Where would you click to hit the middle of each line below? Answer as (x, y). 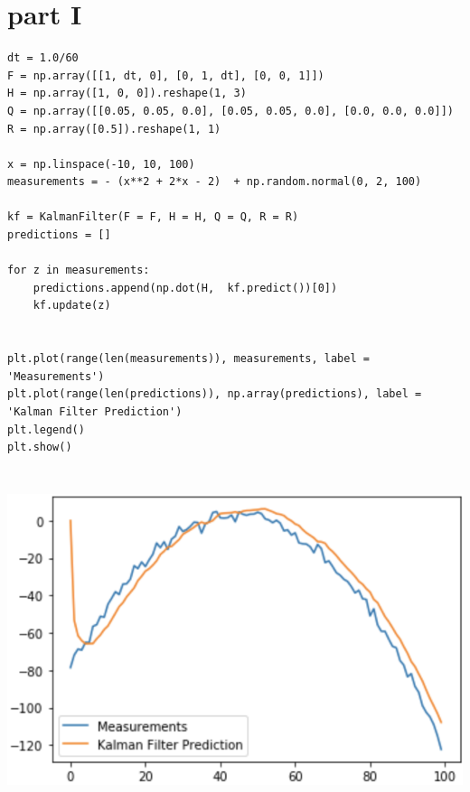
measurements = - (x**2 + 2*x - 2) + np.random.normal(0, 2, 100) (215, 182)
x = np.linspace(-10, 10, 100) (101, 164)
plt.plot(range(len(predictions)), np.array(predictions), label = (215, 394)
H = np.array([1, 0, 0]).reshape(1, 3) (127, 93)
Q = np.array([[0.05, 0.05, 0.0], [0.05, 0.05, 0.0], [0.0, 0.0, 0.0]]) (230, 111)
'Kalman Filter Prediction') (95, 412)
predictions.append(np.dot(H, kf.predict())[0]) (185, 288)
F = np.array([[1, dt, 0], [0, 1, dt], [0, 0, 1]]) (166, 75)
